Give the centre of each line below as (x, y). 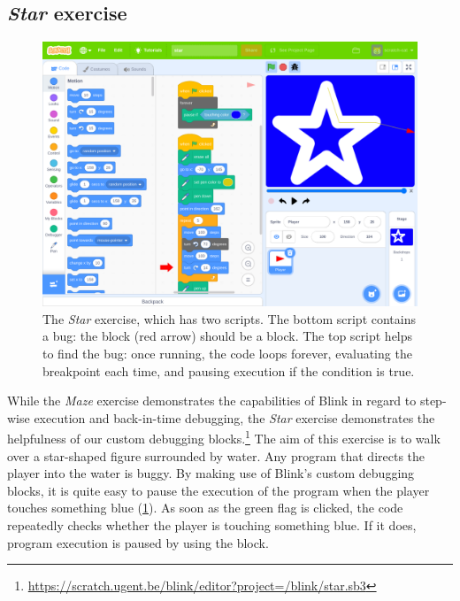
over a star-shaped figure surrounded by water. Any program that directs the (216, 455)
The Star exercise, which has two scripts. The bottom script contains (229, 318)
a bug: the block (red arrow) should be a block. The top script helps (228, 336)
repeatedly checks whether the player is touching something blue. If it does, (212, 524)
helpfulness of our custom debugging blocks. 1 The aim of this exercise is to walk (224, 437)
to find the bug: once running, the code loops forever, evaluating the (227, 353)
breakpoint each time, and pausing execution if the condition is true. (229, 370)
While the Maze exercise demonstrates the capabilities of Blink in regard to (212, 401)
